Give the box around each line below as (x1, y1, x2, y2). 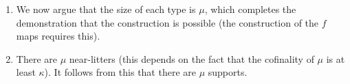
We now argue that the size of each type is (16, 2, 196, 16)
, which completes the (204, 2, 296, 16)
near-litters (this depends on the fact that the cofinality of (69, 51, 314, 66)
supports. (208, 65, 248, 79)
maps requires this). (16, 29, 100, 43)
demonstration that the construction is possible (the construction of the (16, 15, 319, 29)
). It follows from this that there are (44, 65, 196, 79)
